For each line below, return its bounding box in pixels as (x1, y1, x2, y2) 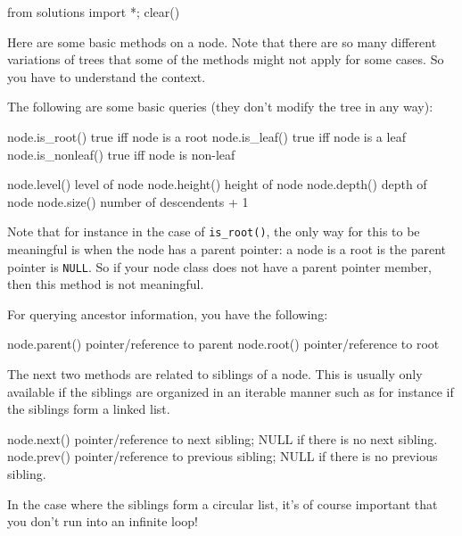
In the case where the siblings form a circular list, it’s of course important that (7, 494, 438, 513)
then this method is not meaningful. (7, 275, 204, 293)
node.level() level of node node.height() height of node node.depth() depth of (7, 175, 427, 194)
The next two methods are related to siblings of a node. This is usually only (7, 365, 423, 383)
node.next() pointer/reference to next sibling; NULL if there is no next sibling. (7, 429, 438, 448)
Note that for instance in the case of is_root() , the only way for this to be (7, 222, 420, 241)
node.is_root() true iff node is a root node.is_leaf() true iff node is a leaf (7, 127, 406, 145)
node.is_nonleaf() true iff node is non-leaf (7, 144, 235, 163)
